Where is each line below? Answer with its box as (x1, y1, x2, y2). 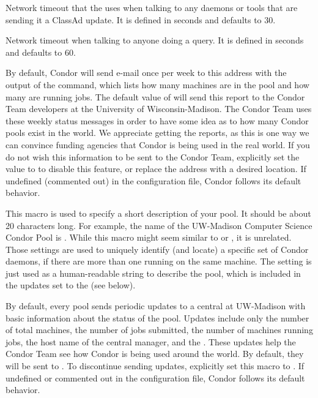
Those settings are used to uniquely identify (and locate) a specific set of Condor (6, 242, 309, 255)
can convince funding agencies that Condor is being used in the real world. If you (6, 138, 310, 151)
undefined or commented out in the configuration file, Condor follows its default (6, 371, 305, 384)
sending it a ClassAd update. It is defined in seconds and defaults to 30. (6, 13, 276, 26)
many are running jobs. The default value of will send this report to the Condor (6, 90, 305, 103)
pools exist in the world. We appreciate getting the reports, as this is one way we (6, 126, 309, 139)
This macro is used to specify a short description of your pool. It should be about (6, 206, 311, 219)
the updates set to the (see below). (6, 279, 136, 291)
